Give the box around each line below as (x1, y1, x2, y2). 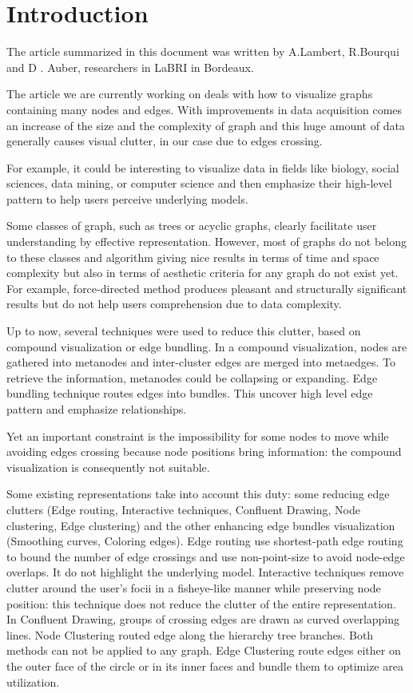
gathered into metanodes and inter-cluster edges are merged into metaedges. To (6, 354, 395, 370)
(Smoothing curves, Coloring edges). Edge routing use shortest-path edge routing (6, 533, 403, 549)
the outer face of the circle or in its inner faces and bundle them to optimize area (6, 657, 403, 674)
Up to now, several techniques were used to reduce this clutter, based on (6, 323, 361, 339)
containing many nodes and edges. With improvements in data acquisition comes (6, 101, 403, 117)
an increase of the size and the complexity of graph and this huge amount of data (6, 117, 405, 133)
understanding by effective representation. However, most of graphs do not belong (6, 233, 407, 250)
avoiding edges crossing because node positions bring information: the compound (6, 443, 402, 460)
